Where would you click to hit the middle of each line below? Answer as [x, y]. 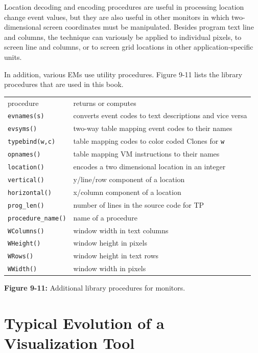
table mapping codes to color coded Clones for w [149, 141]
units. [13, 57]
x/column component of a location [127, 192]
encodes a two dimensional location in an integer [149, 166]
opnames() [24, 155]
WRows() [21, 257]
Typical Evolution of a [84, 323]
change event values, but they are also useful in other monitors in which [117, 17]
